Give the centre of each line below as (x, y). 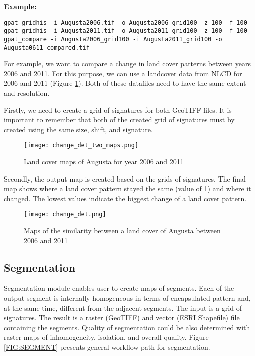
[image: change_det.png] (65, 214)
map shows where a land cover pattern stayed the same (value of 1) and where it (128, 188)
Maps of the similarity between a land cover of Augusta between (122, 230)
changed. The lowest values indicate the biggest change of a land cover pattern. (125, 198)
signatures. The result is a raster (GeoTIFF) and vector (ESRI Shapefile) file (122, 318)
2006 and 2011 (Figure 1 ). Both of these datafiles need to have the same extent (125, 83)
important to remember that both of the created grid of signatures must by (119, 120)
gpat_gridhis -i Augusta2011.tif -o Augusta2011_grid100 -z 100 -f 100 (126, 31)
